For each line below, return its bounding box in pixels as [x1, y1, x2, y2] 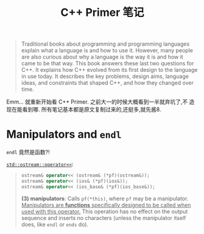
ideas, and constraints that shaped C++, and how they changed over [21, 79, 194, 87]
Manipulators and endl [6, 127, 122, 141]
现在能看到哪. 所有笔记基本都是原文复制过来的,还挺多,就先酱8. [6, 106, 161, 113]
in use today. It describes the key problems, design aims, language [21, 73, 189, 80]
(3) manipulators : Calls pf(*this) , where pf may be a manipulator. [21, 194, 189, 202]
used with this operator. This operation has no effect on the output [21, 208, 188, 215]
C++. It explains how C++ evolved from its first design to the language [21, 66, 198, 74]
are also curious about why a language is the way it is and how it [21, 53, 184, 61]
